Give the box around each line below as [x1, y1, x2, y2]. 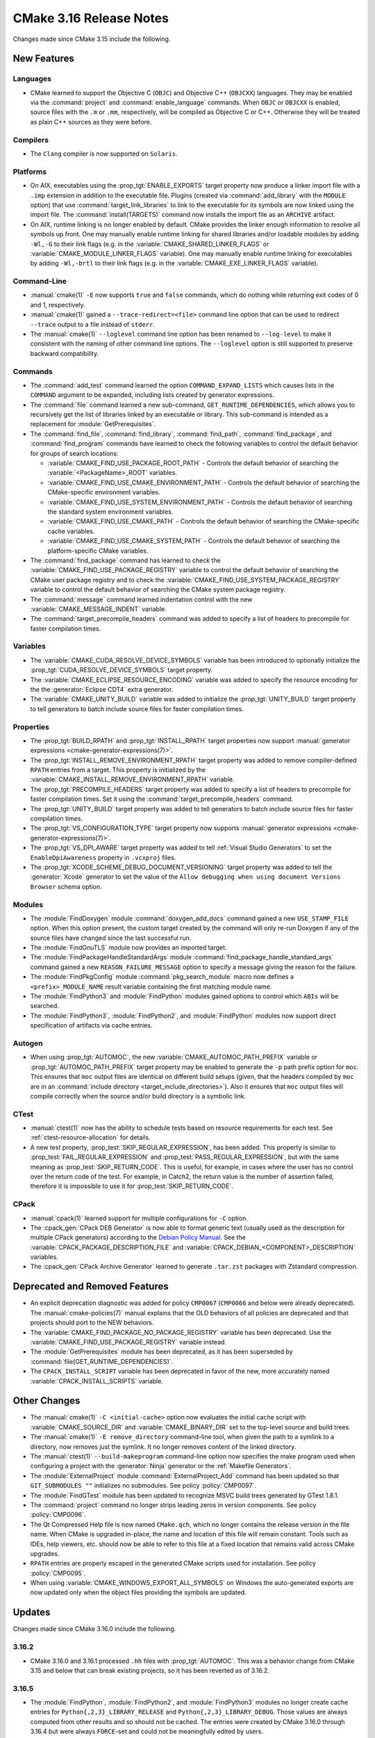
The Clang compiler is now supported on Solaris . [30, 149, 178, 158]
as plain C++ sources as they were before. [30, 117, 152, 126]
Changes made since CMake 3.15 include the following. [12, 35, 171, 43]
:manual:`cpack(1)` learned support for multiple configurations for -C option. [30, 1214, 248, 1222]
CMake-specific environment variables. [47, 488, 160, 496]
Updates [12, 1607, 51, 1618]
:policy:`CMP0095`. [30, 1568, 86, 1577]
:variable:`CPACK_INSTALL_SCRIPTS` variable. [30, 1376, 163, 1385]
